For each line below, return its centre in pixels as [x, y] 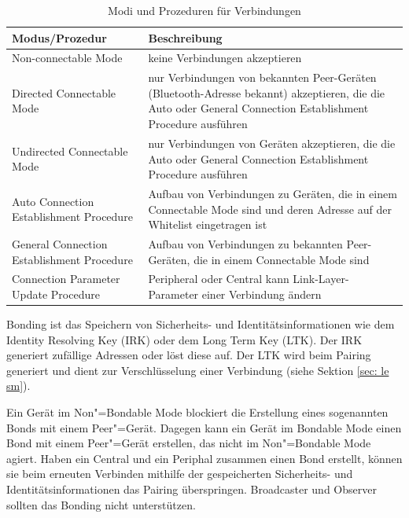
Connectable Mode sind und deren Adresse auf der [270, 209]
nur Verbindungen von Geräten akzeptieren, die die [272, 143]
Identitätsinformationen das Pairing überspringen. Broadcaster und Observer [192, 489]
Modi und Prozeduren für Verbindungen [204, 10]
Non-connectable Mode [67, 58]
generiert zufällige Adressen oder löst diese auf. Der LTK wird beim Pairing [189, 355]
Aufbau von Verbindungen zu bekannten [245, 243]
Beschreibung [185, 37]
